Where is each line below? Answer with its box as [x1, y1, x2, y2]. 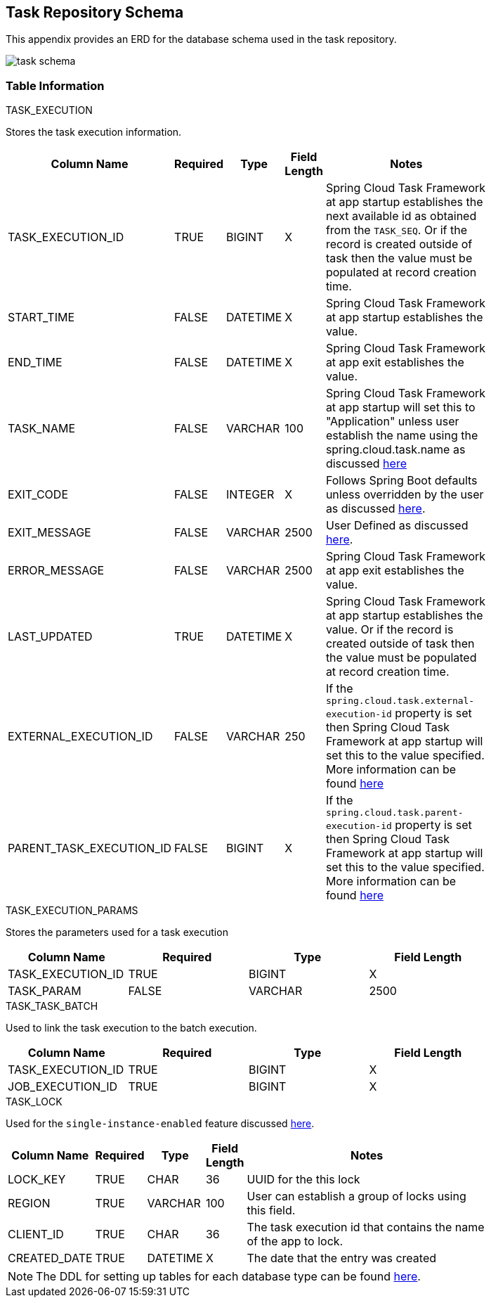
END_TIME [8, 355, 63, 370]
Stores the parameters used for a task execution [6, 926, 228, 939]
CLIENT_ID [8, 1227, 64, 1242]
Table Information [6, 78, 105, 93]
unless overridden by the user [325, 487, 484, 502]
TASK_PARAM [8, 984, 81, 999]
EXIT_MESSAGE [8, 525, 91, 540]
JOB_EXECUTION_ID [8, 1079, 118, 1094]
